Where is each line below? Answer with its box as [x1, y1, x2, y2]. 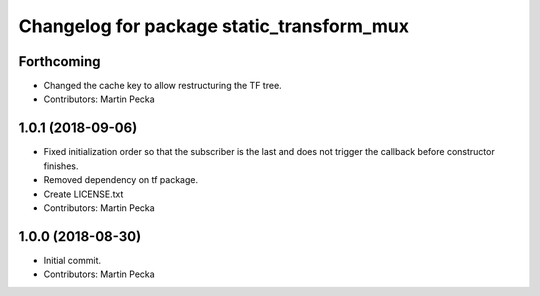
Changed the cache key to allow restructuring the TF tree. [43, 80, 282, 92]
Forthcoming [18, 53, 101, 70]
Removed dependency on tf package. [43, 174, 199, 186]
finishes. [43, 160, 79, 172]
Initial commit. [43, 254, 102, 266]
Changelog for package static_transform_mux [18, 15, 410, 37]
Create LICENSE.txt [43, 188, 124, 200]
